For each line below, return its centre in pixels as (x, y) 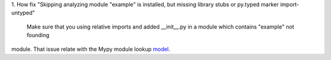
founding (38, 35)
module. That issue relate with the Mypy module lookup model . (91, 49)
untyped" (23, 13)
